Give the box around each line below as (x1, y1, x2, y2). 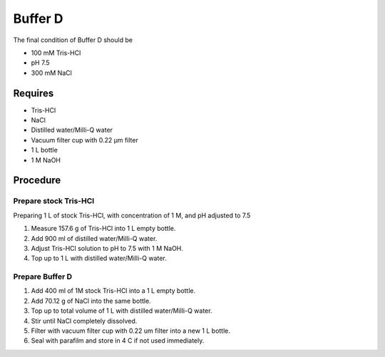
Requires (13, 87, 54, 99)
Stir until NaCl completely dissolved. (31, 316, 138, 325)
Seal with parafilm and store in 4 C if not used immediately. (31, 336, 205, 345)
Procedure (13, 175, 61, 187)
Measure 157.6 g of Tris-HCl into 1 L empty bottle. (31, 224, 176, 233)
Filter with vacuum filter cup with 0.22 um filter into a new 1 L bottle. (31, 326, 231, 335)
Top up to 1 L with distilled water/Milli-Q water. (31, 254, 167, 263)
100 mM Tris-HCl (31, 48, 81, 57)
